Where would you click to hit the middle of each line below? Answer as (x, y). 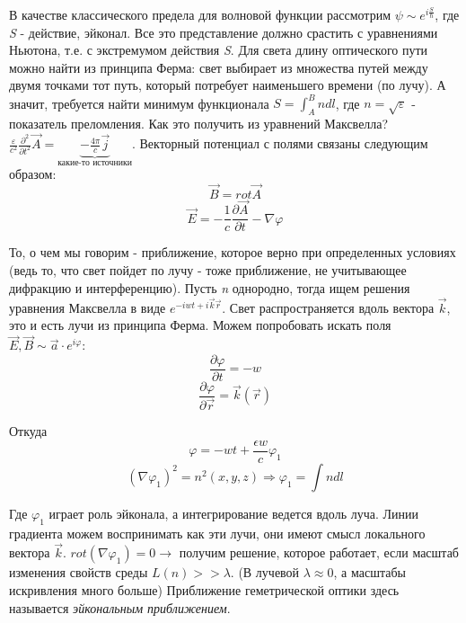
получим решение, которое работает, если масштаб (319, 552)
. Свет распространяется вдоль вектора (328, 307)
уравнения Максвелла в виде (88, 307)
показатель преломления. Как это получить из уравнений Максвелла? (199, 124)
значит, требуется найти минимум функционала (139, 103)
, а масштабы (369, 572)
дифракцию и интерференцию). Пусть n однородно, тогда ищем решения (210, 287)
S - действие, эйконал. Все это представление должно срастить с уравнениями (224, 32)
